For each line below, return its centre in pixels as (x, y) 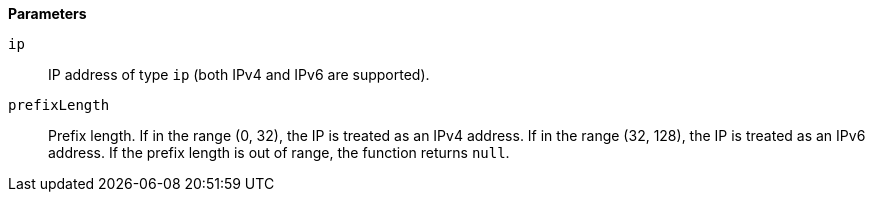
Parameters (47, 13)
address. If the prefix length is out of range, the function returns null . (279, 152)
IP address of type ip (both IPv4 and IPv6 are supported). (239, 74)
